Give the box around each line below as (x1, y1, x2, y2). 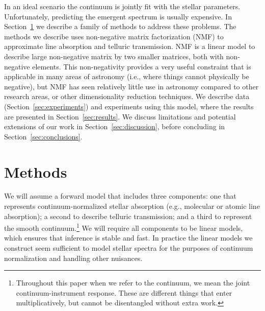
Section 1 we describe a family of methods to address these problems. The (4, 21, 236, 32)
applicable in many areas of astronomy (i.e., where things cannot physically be (4, 71, 249, 82)
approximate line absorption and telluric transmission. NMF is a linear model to (4, 41, 255, 52)
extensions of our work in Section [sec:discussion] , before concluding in (4, 121, 225, 132)
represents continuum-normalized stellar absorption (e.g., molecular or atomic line (4, 201, 260, 211)
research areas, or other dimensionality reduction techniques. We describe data (4, 91, 250, 102)
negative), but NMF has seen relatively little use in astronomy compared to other (4, 81, 259, 91)
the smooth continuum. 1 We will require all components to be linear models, (4, 221, 243, 233)
